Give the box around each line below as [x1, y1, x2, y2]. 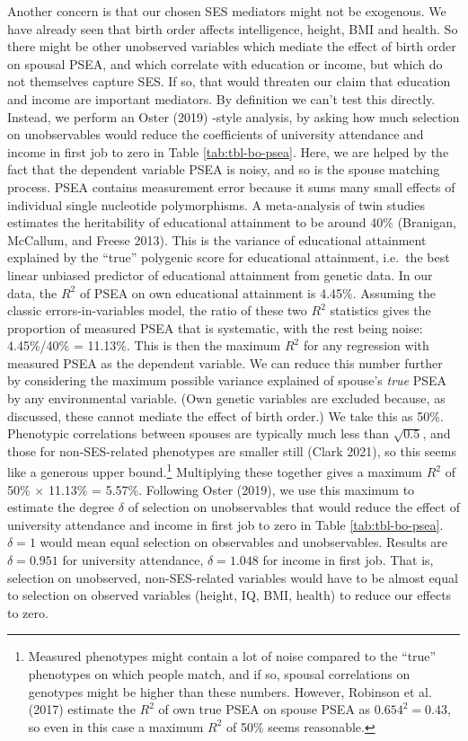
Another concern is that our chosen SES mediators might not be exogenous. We [7, 2, 446, 20]
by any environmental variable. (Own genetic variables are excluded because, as [7, 389, 446, 408]
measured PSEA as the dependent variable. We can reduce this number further [7, 353, 443, 372]
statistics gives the [330, 301, 431, 320]
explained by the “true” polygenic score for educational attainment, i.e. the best [7, 248, 450, 267]
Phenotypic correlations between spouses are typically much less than [7, 424, 390, 443]
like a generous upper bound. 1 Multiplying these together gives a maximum [7, 460, 423, 481]
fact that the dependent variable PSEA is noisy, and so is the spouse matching [7, 160, 440, 179]
